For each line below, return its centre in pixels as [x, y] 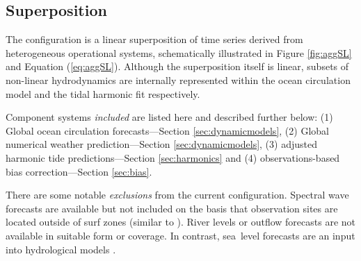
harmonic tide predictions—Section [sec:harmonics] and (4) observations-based [173, 157]
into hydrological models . [61, 249]
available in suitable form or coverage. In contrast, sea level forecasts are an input [180, 235]
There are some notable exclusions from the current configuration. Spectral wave [177, 195]
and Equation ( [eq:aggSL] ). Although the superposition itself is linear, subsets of [177, 66]
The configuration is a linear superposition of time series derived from [154, 39]
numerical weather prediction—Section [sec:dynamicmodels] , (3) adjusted [161, 144]
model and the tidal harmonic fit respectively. [103, 93]
